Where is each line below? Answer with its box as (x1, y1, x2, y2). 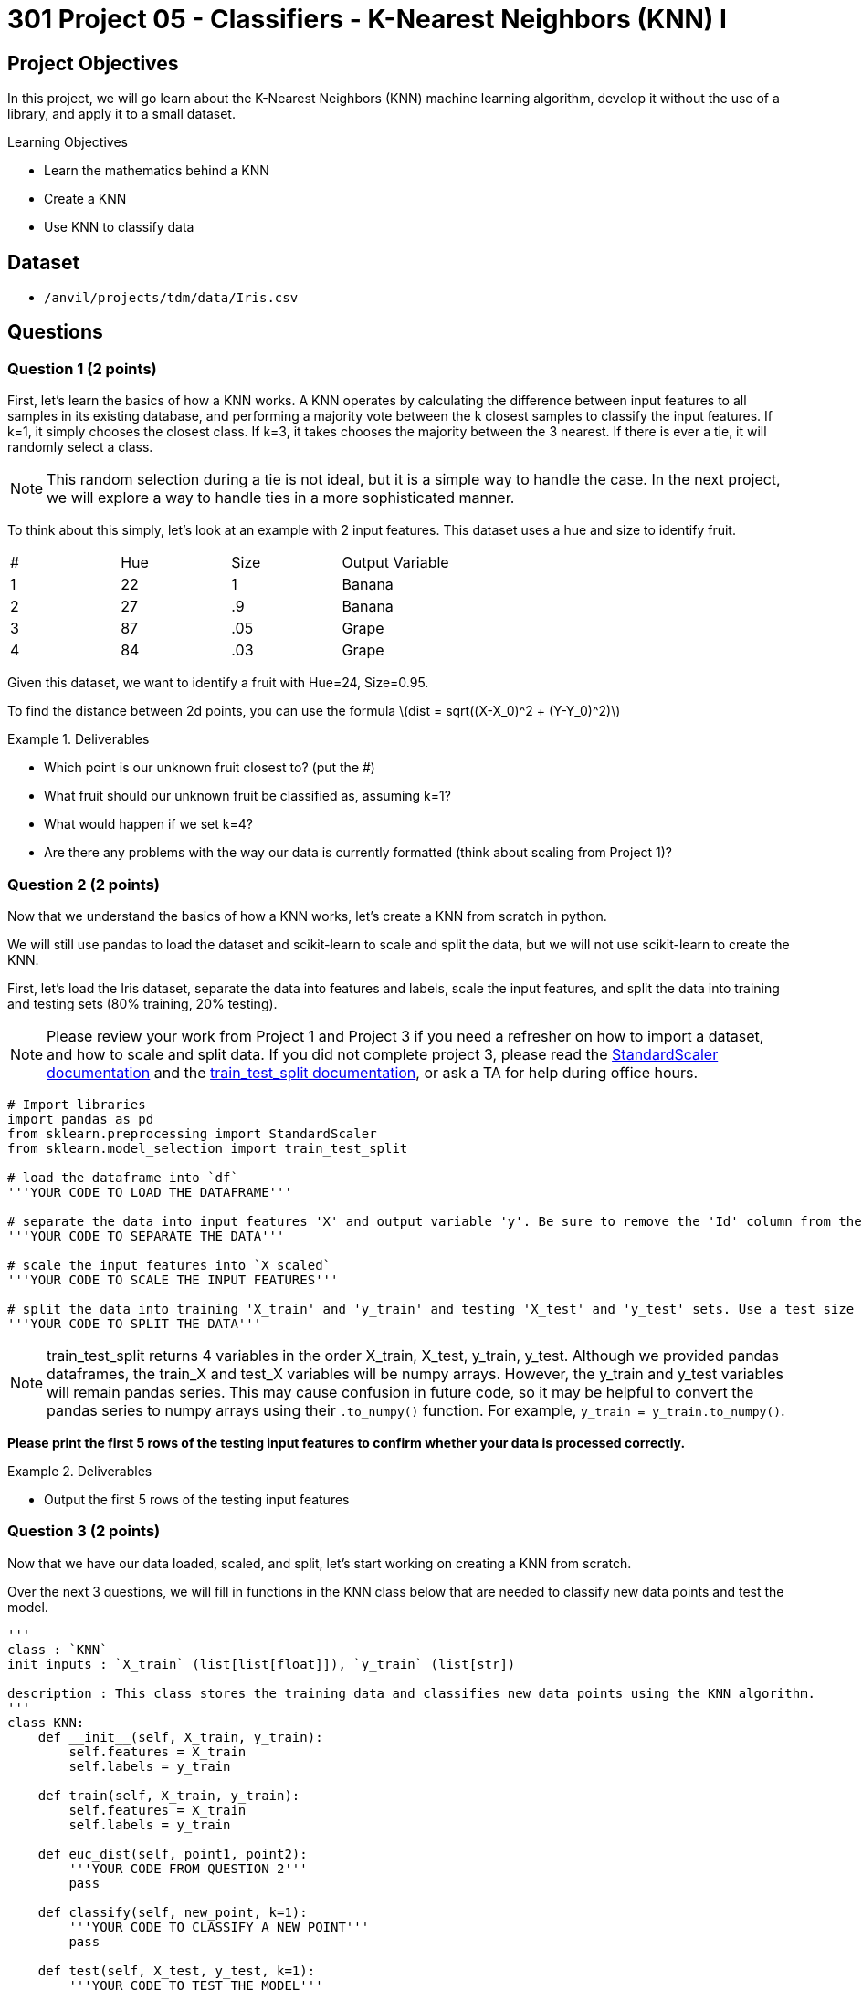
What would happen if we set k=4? (44, 816, 253, 833)
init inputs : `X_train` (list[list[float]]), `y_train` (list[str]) (7, 1656, 516, 1671)
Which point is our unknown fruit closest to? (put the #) (44, 759, 375, 776)
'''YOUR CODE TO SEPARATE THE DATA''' (7, 1228, 285, 1243)
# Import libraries (7, 1096, 146, 1112)
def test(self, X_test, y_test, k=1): (37, 1963, 316, 1978)
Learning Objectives (7, 134, 128, 151)
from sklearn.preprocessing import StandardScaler (7, 1126, 377, 1141)
